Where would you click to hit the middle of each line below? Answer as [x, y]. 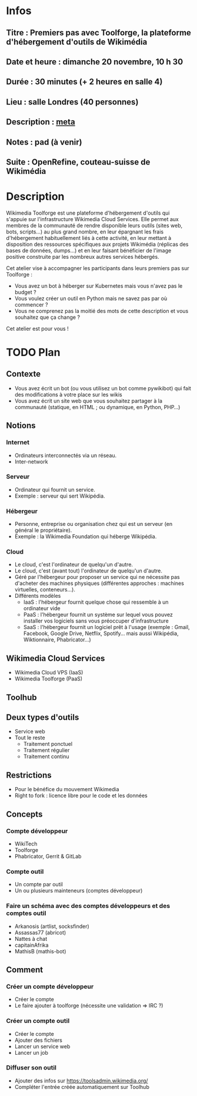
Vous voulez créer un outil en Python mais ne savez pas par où [91, 298]
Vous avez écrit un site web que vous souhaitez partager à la [89, 401]
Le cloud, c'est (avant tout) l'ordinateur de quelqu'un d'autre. [89, 571]
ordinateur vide [42, 608]
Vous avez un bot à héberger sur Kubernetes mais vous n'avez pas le [98, 286]
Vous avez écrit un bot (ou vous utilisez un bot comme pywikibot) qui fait [103, 388]
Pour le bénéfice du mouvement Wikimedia [67, 789]
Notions [21, 426]
